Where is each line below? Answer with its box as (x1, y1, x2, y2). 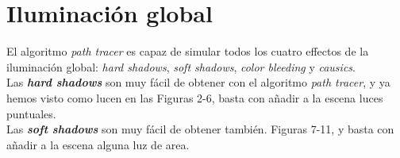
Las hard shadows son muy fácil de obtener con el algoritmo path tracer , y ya (6, 74, 390, 91)
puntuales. (6, 105, 56, 121)
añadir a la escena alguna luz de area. (6, 136, 190, 152)
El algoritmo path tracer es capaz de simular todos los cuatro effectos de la (6, 43, 369, 60)
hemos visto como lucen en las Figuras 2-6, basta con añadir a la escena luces (6, 89, 383, 106)
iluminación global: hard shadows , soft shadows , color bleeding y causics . (6, 58, 356, 75)
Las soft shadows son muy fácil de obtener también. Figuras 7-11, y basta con (6, 121, 394, 137)
